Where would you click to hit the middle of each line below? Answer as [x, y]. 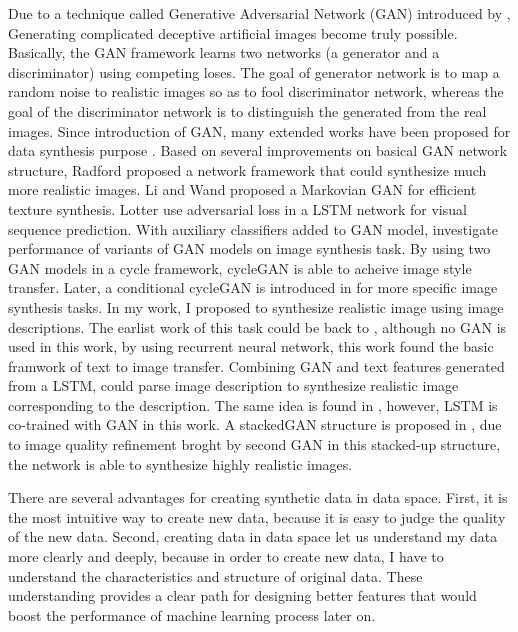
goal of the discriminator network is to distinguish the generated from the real [247, 110]
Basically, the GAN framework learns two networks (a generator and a [224, 52]
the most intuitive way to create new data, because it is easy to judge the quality [257, 516]
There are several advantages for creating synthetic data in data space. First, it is [258, 497]
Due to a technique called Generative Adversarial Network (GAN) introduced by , [259, 13]
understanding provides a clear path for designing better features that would [242, 595]
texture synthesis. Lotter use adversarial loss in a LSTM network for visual [237, 208]
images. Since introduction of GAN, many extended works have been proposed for [259, 130]
